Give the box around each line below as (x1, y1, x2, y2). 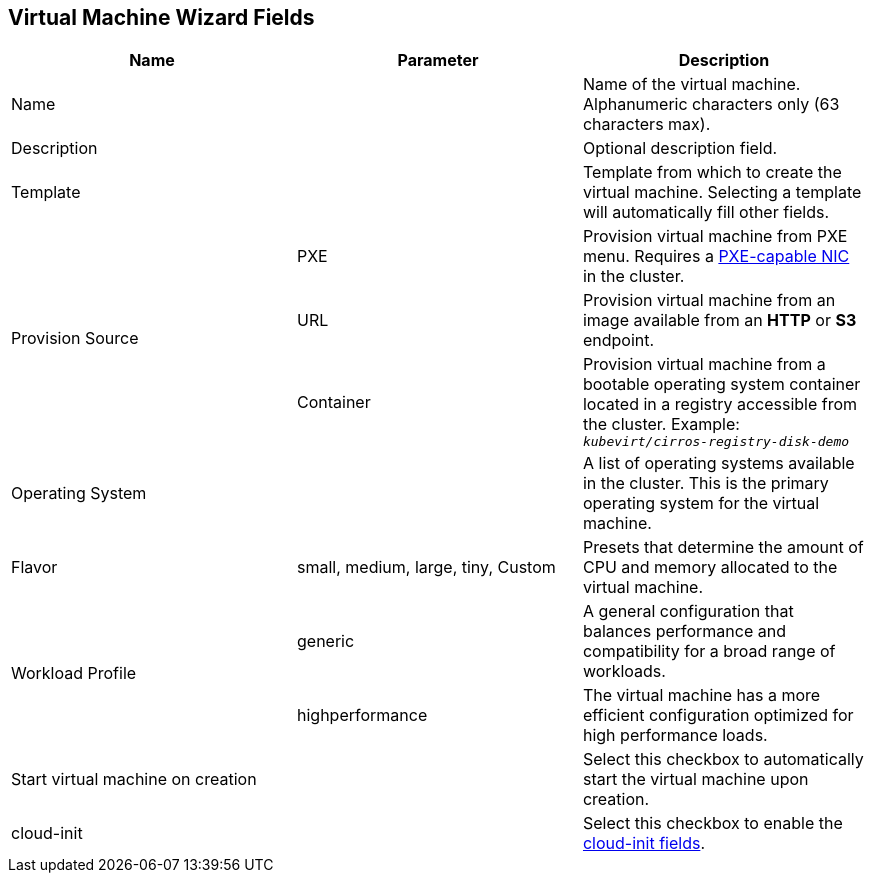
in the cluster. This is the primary (582, 473, 829, 494)
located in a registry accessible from (582, 394, 858, 415)
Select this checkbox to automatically (582, 749, 864, 770)
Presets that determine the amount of (582, 537, 864, 558)
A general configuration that (582, 601, 794, 622)
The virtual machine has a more (582, 685, 821, 706)
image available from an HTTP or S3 (582, 310, 857, 331)
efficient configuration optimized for (582, 705, 854, 726)
